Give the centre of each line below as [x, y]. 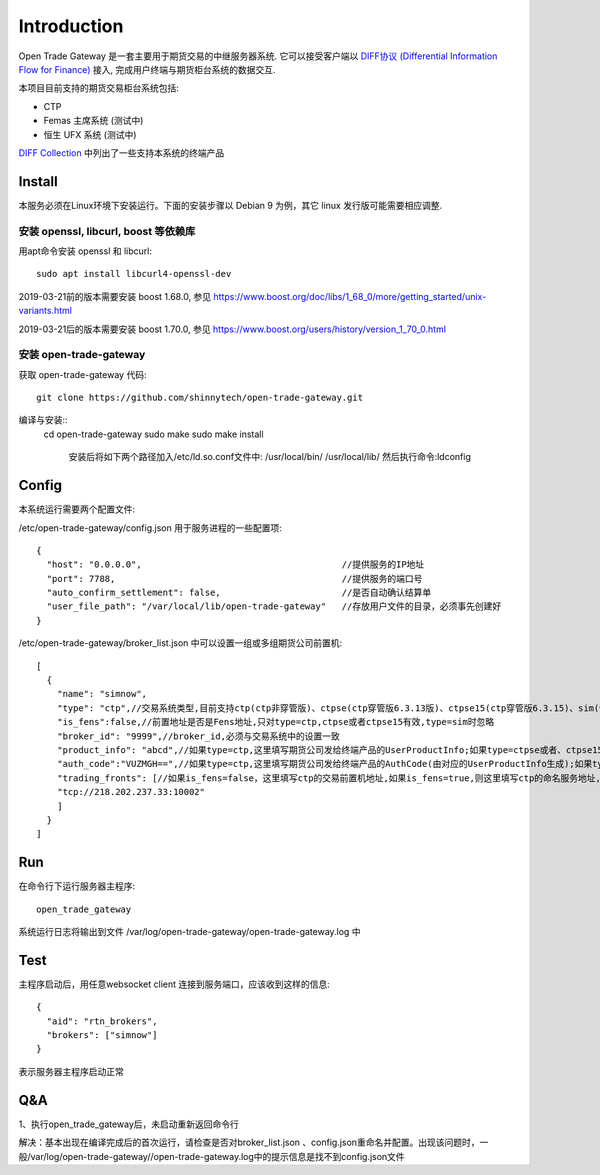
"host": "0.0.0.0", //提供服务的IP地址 [235, 564]
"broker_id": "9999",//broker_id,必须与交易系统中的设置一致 [198, 736]
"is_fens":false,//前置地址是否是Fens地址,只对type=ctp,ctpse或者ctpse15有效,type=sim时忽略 [275, 722]
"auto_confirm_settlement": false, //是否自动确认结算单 [239, 593]
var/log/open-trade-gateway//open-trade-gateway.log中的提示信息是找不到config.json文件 [217, 1156]
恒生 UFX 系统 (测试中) [90, 134]
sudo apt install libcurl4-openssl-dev [134, 274]
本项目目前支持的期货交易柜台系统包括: [99, 88]
